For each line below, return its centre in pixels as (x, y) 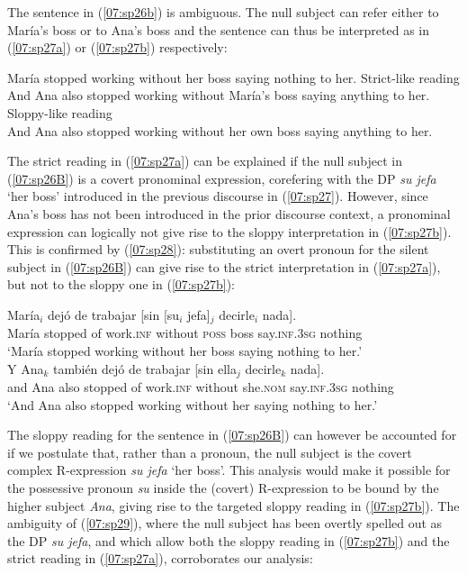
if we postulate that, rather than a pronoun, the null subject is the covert (210, 452)
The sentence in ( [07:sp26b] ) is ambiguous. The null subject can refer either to (223, 12)
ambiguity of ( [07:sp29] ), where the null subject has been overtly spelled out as (225, 523)
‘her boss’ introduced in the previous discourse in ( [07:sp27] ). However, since (218, 196)
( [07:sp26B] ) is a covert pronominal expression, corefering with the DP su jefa (222, 178)
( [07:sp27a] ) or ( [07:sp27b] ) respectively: (117, 47)
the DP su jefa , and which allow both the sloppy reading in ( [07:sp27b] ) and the (229, 540)
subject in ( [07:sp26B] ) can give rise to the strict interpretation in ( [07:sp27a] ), (224, 266)
